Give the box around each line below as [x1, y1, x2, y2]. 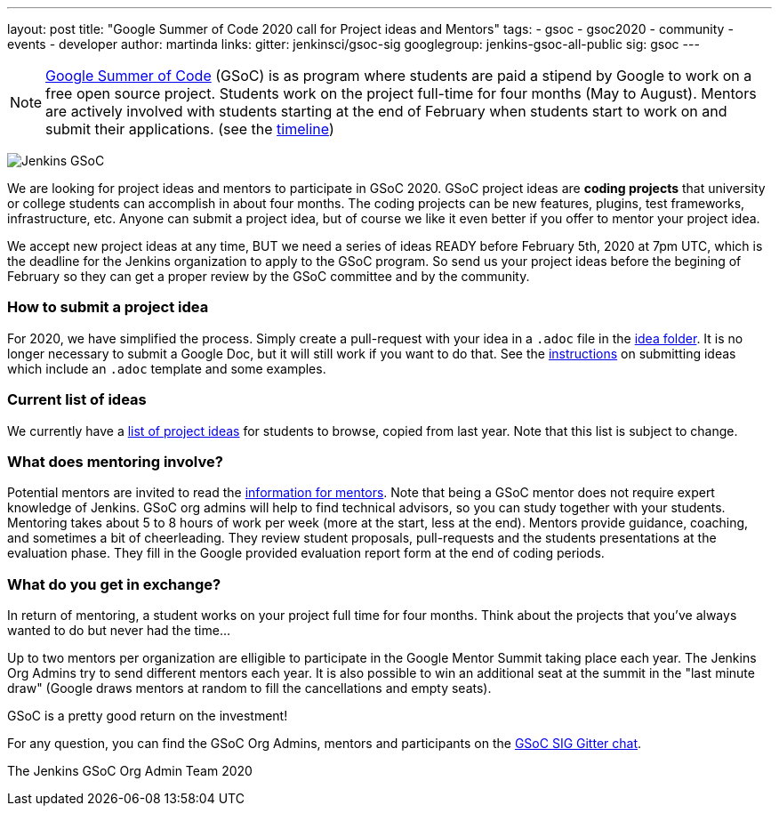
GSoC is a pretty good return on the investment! [7, 708, 288, 723]
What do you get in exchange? [7, 575, 221, 593]
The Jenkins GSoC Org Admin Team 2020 [7, 763, 253, 778]
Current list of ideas [7, 390, 147, 409]
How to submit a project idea [7, 298, 209, 317]
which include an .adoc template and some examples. [7, 360, 326, 376]
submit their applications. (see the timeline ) [45, 120, 334, 138]
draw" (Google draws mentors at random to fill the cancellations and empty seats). [7, 680, 492, 696]
